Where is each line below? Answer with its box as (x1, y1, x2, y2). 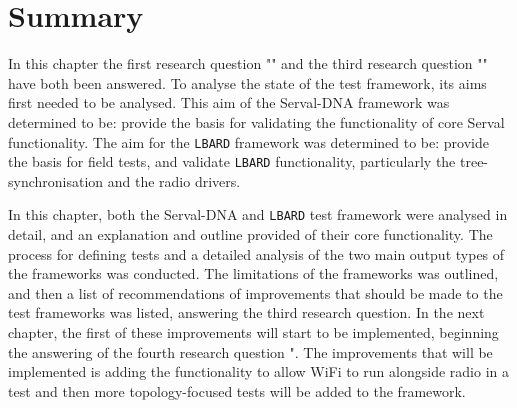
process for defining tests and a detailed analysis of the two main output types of (8, 243, 505, 264)
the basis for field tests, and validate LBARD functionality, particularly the (8, 151, 456, 172)
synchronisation (8, 170, 104, 191)
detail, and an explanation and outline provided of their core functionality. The (8, 224, 493, 245)
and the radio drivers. (107, 170, 241, 191)
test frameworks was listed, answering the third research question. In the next (8, 302, 485, 323)
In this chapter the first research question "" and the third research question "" (8, 53, 488, 74)
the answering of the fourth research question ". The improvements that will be (8, 341, 493, 362)
